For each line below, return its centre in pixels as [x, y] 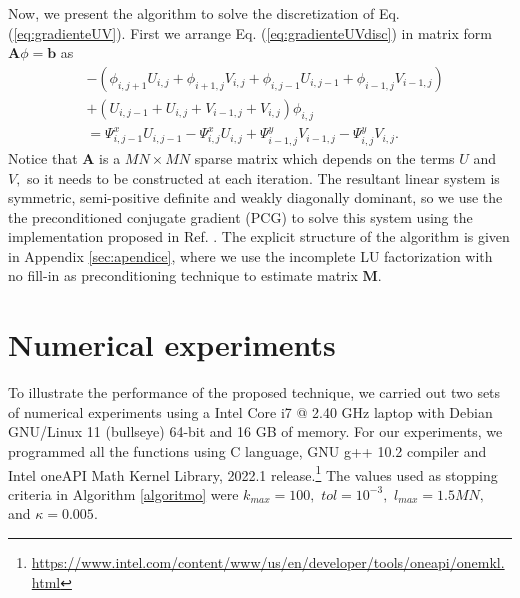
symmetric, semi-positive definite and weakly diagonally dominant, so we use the [255, 197]
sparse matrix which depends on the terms [324, 157]
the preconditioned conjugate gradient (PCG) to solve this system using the [240, 216]
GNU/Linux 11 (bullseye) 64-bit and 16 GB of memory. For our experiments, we [255, 431]
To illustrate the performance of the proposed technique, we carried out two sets [254, 392]
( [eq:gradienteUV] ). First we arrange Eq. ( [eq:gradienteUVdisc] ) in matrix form [250, 32]
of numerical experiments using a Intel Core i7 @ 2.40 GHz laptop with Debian [250, 411]
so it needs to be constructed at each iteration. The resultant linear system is [263, 177]
